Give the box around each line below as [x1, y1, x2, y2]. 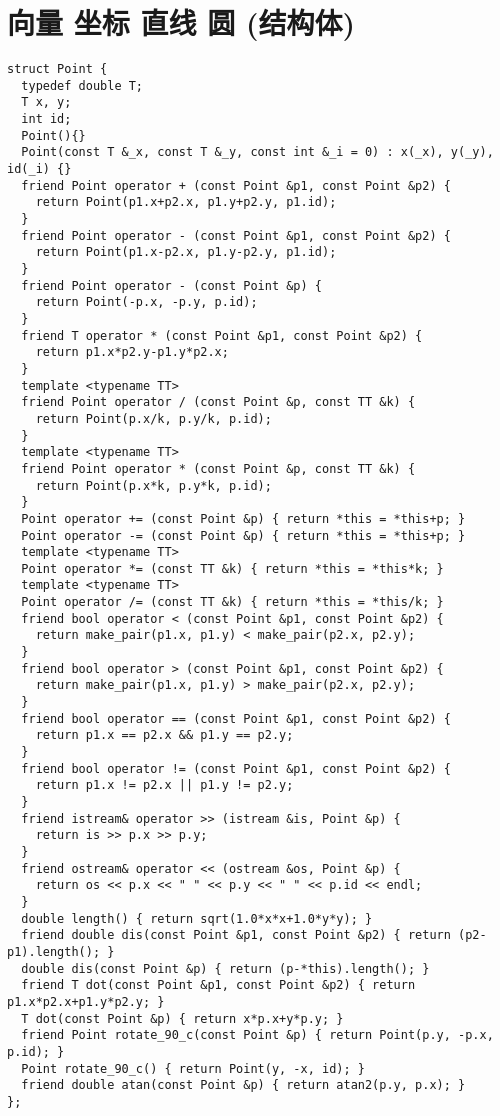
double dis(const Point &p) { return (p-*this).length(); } [21, 961, 430, 976]
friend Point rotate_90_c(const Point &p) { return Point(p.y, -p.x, [21, 1028, 494, 1043]
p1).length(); [7, 944, 101, 959]
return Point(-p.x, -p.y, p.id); [35, 295, 258, 310]
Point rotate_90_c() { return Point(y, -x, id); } [21, 1061, 365, 1076]
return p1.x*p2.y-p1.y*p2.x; [35, 345, 229, 360]
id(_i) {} [7, 162, 72, 177]
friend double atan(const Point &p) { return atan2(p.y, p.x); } [21, 1078, 466, 1093]
